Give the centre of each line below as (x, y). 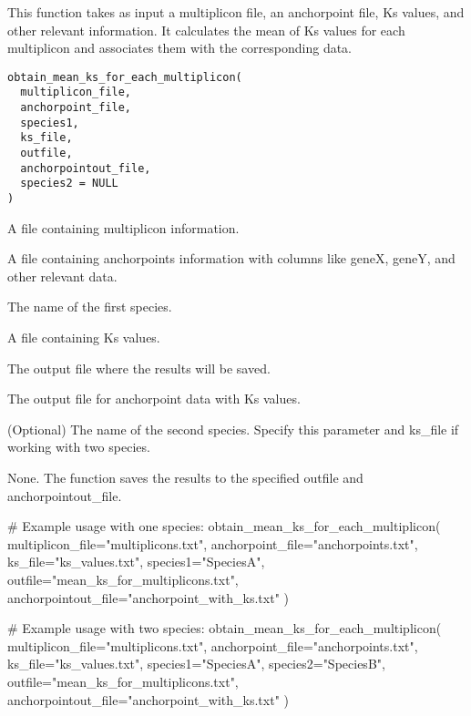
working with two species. (79, 447)
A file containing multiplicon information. (123, 227)
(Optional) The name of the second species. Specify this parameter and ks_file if (233, 429)
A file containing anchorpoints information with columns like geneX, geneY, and (231, 258)
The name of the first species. (90, 307)
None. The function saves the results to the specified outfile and (185, 478)
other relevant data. (62, 276)
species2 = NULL (69, 184)
